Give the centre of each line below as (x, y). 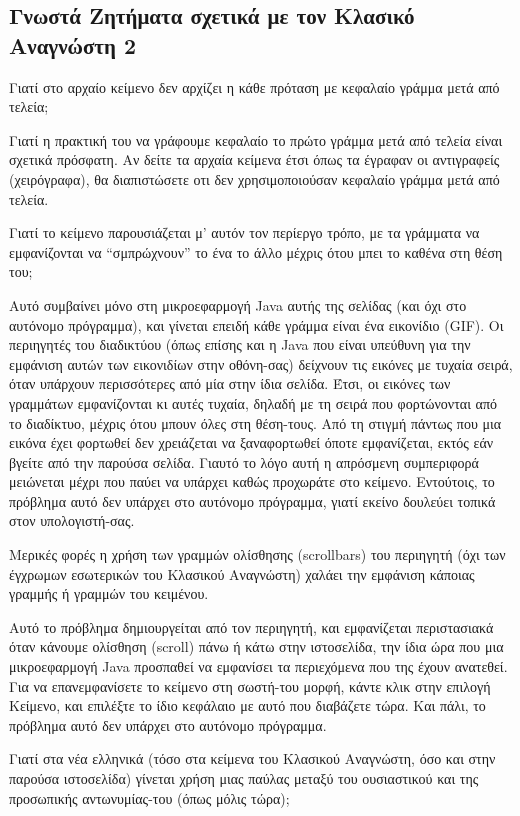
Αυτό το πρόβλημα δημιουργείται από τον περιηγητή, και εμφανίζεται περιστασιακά (251, 626)
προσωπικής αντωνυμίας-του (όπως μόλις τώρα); (149, 797)
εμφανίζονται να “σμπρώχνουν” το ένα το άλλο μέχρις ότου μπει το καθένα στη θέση (256, 251)
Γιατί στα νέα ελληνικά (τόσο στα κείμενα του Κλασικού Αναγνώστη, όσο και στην (252, 758)
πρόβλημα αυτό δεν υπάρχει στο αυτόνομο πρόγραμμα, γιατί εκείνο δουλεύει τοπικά (252, 500)
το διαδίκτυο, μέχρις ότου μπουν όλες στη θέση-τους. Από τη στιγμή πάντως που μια (255, 422)
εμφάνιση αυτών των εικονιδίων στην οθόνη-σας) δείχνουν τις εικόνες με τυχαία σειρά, (261, 363)
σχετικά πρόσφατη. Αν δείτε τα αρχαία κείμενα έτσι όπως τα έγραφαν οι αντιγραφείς (254, 159)
